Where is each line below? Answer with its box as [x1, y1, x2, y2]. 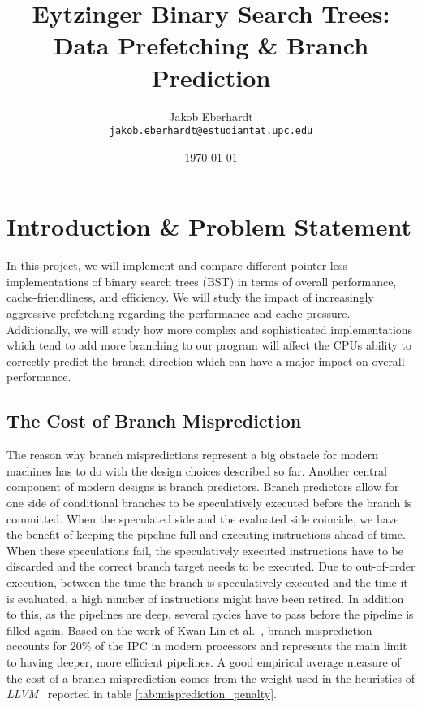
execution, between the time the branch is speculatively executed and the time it [6, 573, 408, 590]
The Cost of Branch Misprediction [6, 408, 302, 433]
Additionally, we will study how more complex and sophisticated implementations [6, 320, 413, 337]
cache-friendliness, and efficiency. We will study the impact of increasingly [6, 289, 374, 306]
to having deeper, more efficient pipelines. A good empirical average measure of [6, 653, 401, 670]
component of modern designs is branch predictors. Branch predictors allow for [6, 478, 399, 495]
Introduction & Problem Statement [6, 210, 411, 243]
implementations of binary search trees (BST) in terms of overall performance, [6, 272, 397, 289]
